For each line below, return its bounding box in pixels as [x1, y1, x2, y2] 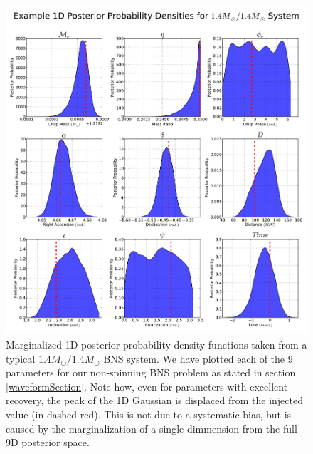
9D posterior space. [6, 435, 90, 450]
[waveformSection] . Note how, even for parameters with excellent [6, 378, 288, 393]
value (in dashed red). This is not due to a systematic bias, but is [6, 406, 292, 421]
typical [6, 351, 36, 366]
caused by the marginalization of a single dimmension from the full [6, 421, 297, 435]
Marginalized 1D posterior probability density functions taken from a [6, 336, 307, 351]
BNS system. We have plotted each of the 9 [103, 351, 293, 366]
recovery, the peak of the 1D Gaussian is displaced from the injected [6, 393, 303, 408]
